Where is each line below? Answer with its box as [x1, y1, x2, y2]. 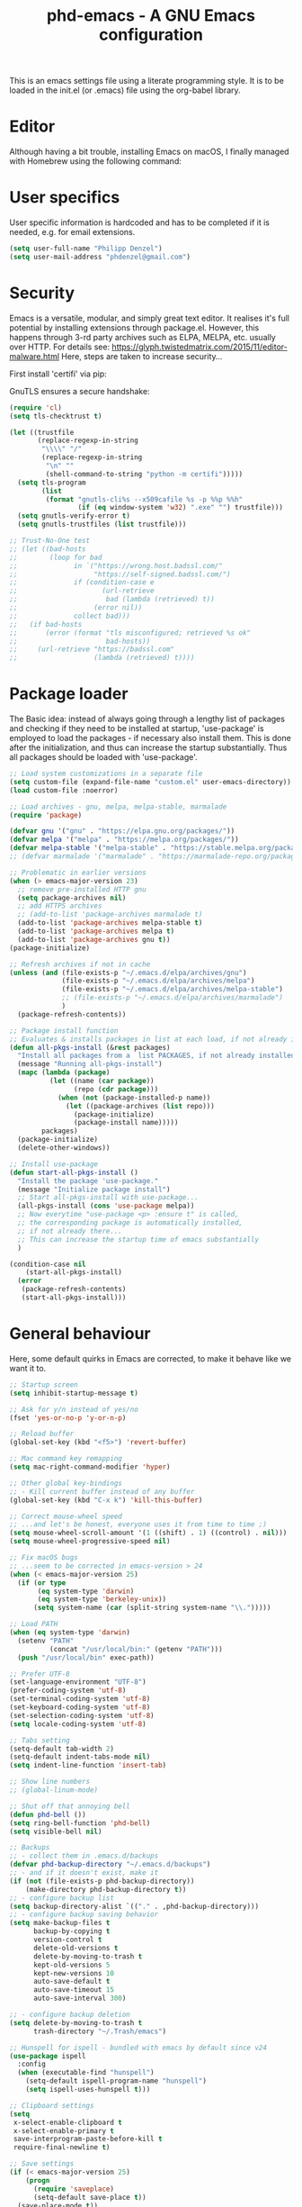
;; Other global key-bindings [9, 1479, 123, 1488]
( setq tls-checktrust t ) [9, 412, 102, 421]
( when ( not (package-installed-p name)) [57, 1093, 211, 1102]
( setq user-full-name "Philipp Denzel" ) [9, 244, 164, 253]
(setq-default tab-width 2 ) [9, 1744, 115, 1753]
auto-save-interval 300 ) [32, 1994, 127, 2003]
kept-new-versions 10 [32, 1968, 115, 1977]
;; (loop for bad [9, 553, 102, 562]
